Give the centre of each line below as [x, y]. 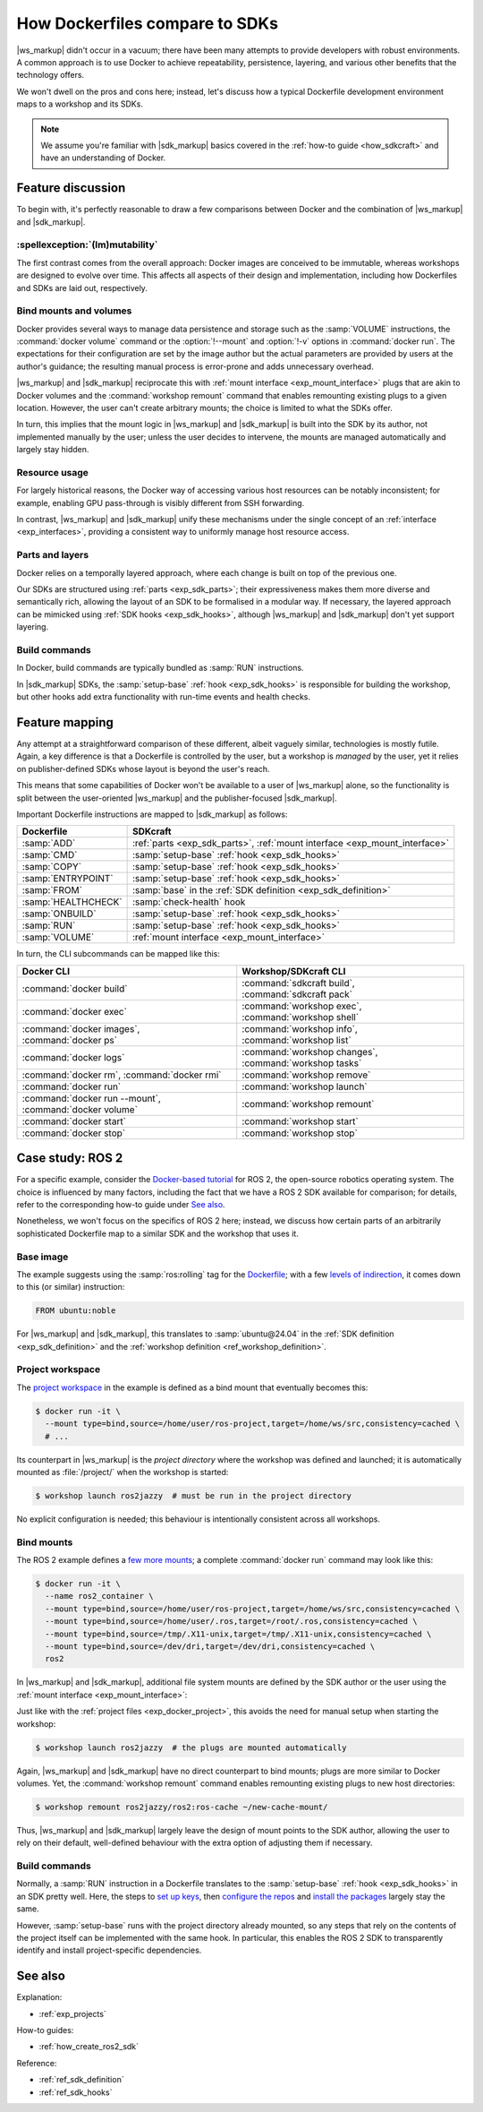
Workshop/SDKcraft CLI [294, 971]
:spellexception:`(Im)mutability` [87, 245]
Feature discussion [71, 188]
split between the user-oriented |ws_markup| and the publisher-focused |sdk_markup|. [177, 798]
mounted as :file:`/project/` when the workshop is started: [123, 1472]
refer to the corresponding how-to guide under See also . [121, 1205]
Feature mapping [65, 722]
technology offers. [51, 75]
